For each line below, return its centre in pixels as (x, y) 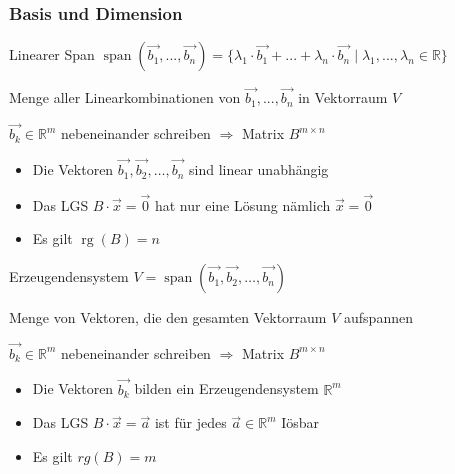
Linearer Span (52, 54)
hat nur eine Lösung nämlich (242, 204)
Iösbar (300, 422)
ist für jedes (190, 422)
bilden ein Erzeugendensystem (226, 388)
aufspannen (378, 317)
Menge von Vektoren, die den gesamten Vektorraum (168, 317)
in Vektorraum (343, 97)
